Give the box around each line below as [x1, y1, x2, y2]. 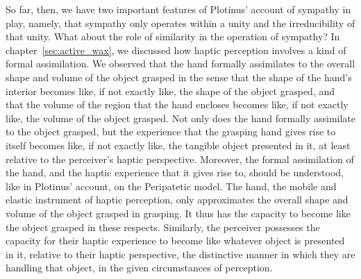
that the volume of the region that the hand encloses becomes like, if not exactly [6, 97, 349, 112]
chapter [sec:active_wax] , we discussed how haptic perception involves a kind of [6, 42, 346, 57]
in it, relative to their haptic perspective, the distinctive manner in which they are [6, 246, 355, 261]
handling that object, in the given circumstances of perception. [6, 260, 273, 275]
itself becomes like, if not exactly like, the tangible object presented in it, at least [6, 137, 351, 152]
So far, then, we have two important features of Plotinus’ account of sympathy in [6, 2, 351, 16]
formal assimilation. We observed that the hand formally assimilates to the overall [6, 56, 355, 71]
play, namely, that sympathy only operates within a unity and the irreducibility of [6, 15, 355, 30]
